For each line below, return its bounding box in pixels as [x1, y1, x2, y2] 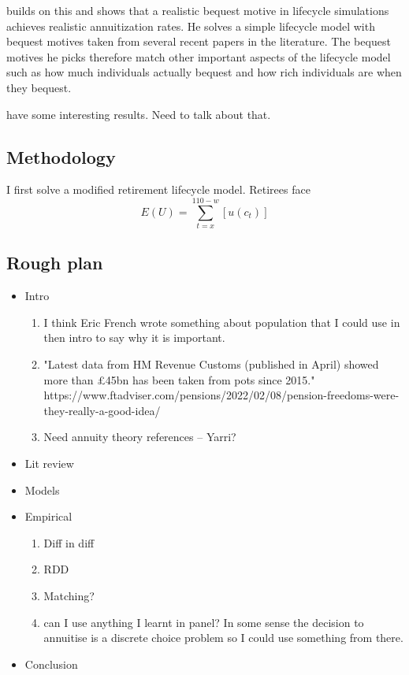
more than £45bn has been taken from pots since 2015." [43, 371, 315, 388]
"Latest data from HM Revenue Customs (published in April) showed [43, 356, 379, 373]
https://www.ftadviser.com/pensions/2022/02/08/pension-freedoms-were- [43, 387, 400, 403]
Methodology [6, 144, 116, 169]
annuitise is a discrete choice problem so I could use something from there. [43, 629, 403, 646]
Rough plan [6, 250, 103, 275]
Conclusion [24, 655, 78, 672]
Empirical [24, 508, 73, 525]
